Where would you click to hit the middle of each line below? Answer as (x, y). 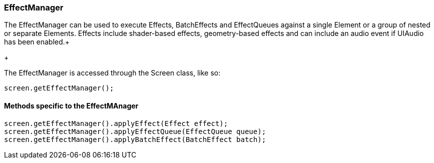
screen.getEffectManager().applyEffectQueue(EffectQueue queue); (135, 131)
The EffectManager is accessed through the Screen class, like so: (112, 73)
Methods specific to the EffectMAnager (71, 105)
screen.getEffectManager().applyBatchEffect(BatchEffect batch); (135, 139)
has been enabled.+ (37, 42)
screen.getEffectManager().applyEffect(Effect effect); (116, 123)
